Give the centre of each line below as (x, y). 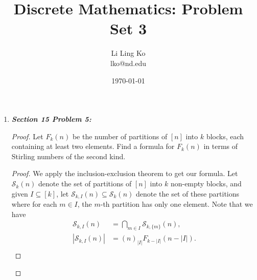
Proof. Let (27, 136)
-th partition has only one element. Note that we (177, 204)
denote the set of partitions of (85, 184)
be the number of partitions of (120, 136)
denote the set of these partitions (188, 193)
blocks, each (225, 136)
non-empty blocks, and (206, 184)
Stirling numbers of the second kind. (68, 156)
